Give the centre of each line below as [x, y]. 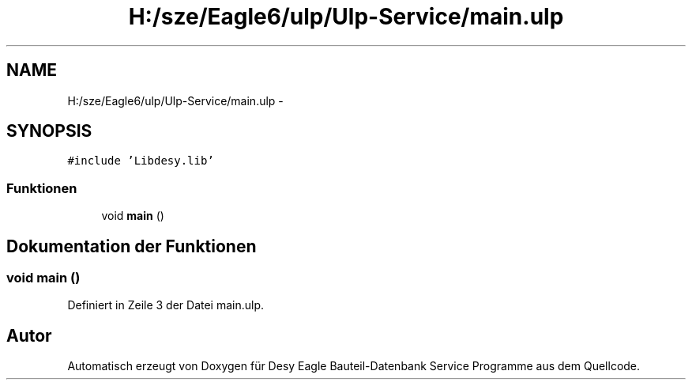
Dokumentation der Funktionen [132, 246]
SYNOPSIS [49, 131]
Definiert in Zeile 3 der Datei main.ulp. [166, 305]
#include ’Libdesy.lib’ [141, 161]
